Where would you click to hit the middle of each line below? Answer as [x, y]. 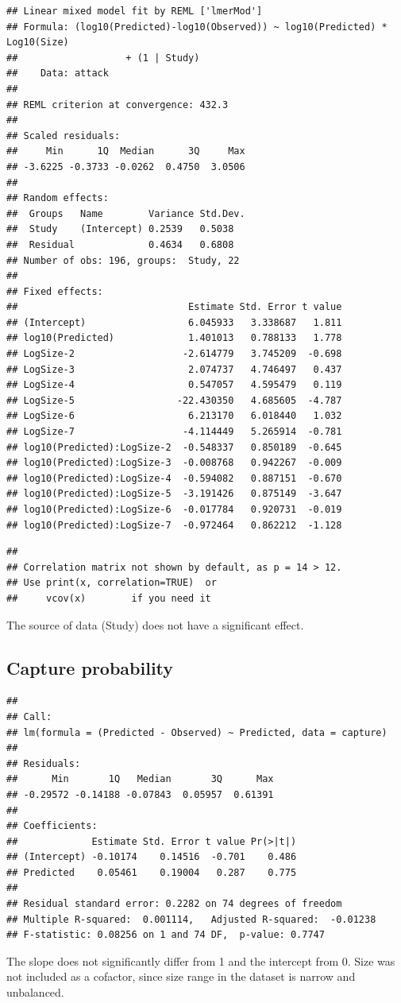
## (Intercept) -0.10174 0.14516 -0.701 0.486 [152, 857]
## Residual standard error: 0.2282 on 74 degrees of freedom [174, 904]
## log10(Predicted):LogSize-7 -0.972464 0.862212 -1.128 [174, 525]
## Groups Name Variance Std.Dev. [126, 213]
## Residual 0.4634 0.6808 [120, 244]
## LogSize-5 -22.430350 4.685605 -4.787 [174, 400]
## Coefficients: [52, 826]
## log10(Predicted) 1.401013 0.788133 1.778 [174, 338]
